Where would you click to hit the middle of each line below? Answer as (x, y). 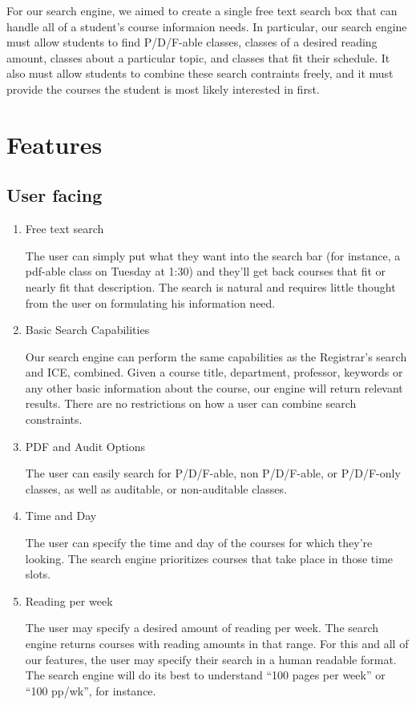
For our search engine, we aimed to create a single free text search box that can (202, 10)
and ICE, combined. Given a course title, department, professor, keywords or (214, 372)
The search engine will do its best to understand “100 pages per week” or (205, 675)
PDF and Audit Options (85, 446)
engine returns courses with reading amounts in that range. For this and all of (217, 644)
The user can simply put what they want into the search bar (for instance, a (213, 255)
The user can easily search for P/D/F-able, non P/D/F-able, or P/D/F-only (213, 473)
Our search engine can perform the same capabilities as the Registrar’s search (216, 356)
